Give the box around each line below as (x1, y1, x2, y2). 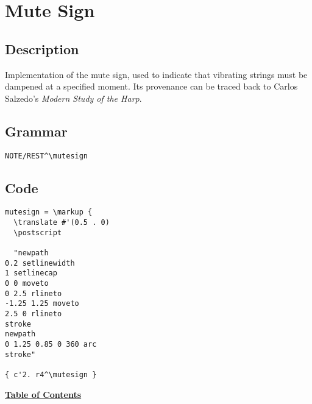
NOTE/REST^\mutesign (5, 151, 88, 160)
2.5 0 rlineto (5, 309, 62, 318)
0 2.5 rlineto (5, 289, 62, 298)
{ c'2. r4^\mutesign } (5, 370, 97, 379)
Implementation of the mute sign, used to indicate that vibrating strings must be (5, 68, 308, 80)
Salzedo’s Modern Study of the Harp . (5, 91, 142, 104)
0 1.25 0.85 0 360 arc (5, 339, 97, 349)
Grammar (5, 121, 68, 140)
